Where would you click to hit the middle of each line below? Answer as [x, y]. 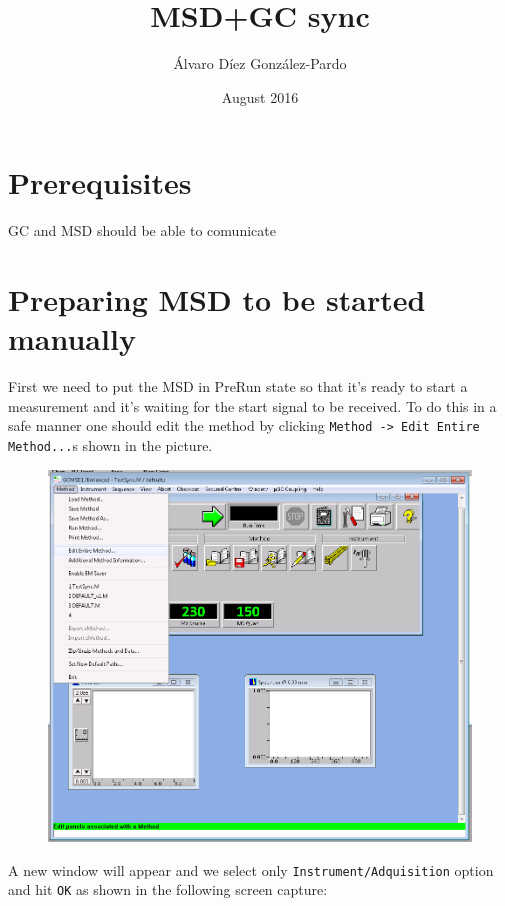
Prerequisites [100, 182]
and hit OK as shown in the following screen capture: [168, 889]
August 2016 [260, 96]
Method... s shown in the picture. [110, 445]
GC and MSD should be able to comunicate [142, 230]
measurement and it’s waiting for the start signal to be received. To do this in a [252, 405]
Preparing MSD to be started [217, 299]
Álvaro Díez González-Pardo [260, 63]
